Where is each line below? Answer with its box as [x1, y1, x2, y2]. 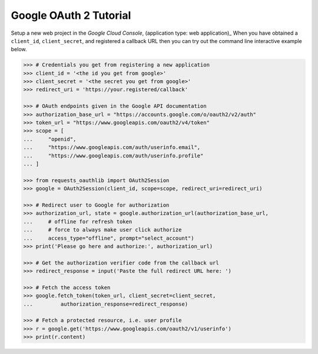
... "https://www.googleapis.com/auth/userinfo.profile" [23, 152, 204, 159]
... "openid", [23, 135, 77, 143]
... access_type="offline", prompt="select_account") [23, 234, 194, 241]
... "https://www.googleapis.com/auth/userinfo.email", [23, 144, 201, 151]
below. [11, 46, 27, 53]
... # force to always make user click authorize [23, 227, 182, 233]
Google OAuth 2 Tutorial [11, 9, 131, 22]
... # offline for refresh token [23, 218, 132, 225]
